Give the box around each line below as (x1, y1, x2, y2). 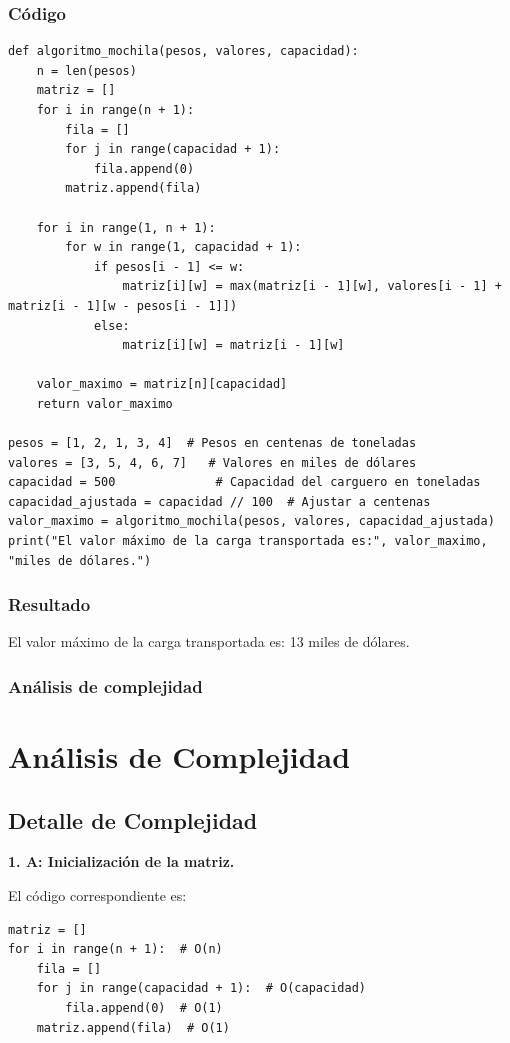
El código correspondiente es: (8, 885, 187, 906)
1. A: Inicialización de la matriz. (8, 851, 235, 872)
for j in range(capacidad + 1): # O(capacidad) (36, 981, 366, 996)
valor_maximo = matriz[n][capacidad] (36, 377, 288, 392)
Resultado (8, 592, 91, 617)
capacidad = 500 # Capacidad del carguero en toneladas (8, 475, 481, 490)
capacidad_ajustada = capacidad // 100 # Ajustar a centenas (8, 494, 431, 509)
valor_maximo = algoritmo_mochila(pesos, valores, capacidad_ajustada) (8, 514, 495, 529)
